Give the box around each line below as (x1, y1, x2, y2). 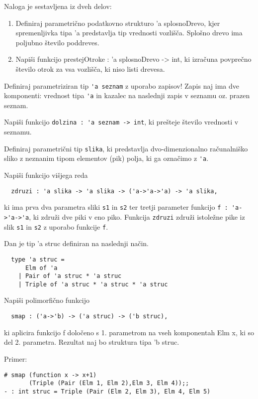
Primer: (4, 353, 27, 364)
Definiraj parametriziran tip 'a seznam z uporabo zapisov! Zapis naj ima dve (4, 80, 239, 91)
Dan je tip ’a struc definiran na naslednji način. (4, 238, 149, 249)
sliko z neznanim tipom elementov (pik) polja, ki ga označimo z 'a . (4, 153, 209, 163)
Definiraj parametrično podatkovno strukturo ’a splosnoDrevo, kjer (15, 17, 220, 28)
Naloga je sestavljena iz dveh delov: (4, 1, 112, 11)
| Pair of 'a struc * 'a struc (18, 272, 122, 280)
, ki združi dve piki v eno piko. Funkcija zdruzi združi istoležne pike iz (29, 211, 245, 222)
